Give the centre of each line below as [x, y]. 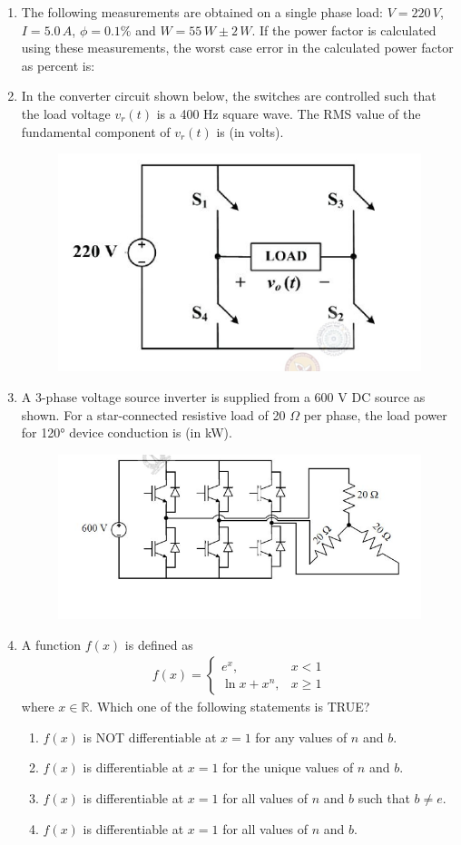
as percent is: [58, 65]
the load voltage [66, 113]
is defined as [159, 644]
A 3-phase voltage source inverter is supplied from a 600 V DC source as [223, 397]
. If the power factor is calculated [344, 29]
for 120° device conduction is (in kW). [127, 432]
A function [51, 644]
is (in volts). [250, 131]
